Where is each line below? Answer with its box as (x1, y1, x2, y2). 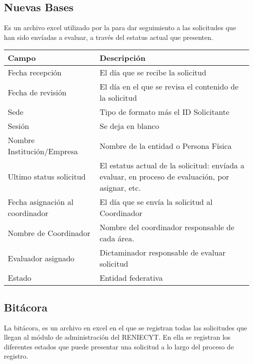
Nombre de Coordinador (8, 227, 90, 238)
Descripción (99, 52, 145, 64)
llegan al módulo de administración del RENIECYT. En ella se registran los (4, 332, 231, 342)
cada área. (99, 233, 134, 244)
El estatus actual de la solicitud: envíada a (99, 160, 245, 171)
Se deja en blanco (99, 120, 159, 132)
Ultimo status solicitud (8, 171, 86, 182)
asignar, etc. (99, 182, 141, 194)
